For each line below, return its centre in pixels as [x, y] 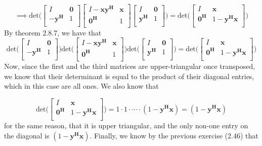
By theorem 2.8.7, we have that [53, 32]
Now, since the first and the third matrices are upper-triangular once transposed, [130, 66]
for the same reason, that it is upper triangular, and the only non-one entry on [126, 125]
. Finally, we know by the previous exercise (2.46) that [174, 135]
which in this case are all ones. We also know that [81, 86]
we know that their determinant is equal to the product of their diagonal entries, [129, 76]
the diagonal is [27, 135]
